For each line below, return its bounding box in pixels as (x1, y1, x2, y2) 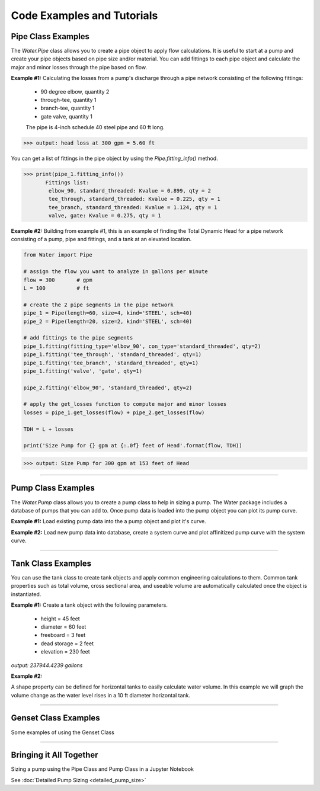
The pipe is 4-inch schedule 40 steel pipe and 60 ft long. (25, 124, 165, 131)
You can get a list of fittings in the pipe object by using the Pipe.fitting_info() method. (11, 155, 219, 162)
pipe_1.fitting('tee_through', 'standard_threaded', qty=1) (23, 351, 202, 358)
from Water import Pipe (23, 252, 93, 258)
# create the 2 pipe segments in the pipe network (23, 301, 174, 308)
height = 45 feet (40, 615, 80, 622)
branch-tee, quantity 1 (40, 104, 95, 112)
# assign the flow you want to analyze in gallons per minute (23, 268, 208, 275)
